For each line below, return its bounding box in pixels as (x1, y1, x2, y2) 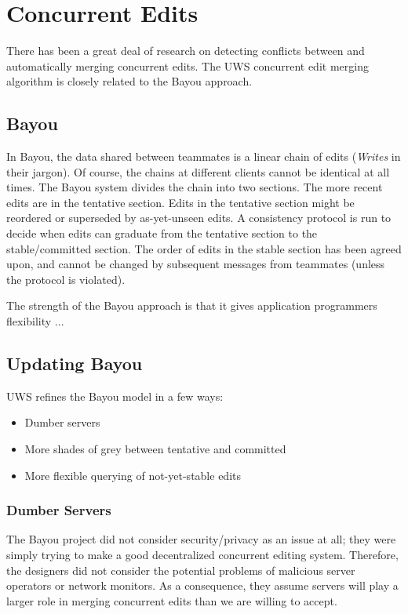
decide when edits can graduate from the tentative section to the (6, 225, 318, 242)
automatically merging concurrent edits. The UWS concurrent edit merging (6, 57, 369, 74)
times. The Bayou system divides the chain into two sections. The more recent (6, 179, 383, 195)
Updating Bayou (6, 351, 143, 376)
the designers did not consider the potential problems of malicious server (6, 561, 355, 578)
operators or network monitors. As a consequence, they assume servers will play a (6, 577, 399, 594)
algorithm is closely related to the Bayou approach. (6, 73, 253, 89)
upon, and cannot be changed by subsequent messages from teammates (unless (6, 256, 385, 272)
